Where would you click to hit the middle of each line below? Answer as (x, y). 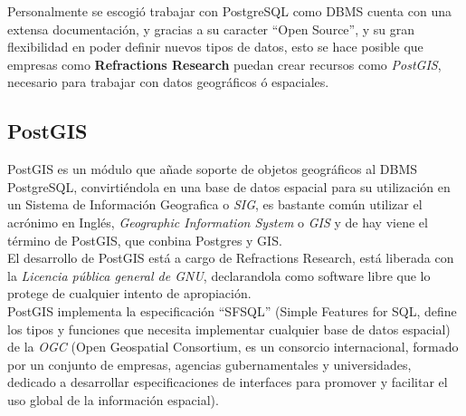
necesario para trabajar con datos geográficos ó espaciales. (168, 82)
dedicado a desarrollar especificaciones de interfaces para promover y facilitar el (228, 382)
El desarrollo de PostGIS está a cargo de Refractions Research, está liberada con (231, 258)
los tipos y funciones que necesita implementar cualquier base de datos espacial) (229, 329)
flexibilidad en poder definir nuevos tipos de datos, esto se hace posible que (215, 47)
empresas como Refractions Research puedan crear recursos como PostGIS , (224, 64)
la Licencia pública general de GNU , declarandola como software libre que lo (219, 275)
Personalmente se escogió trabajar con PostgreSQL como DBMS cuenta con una (230, 11)
